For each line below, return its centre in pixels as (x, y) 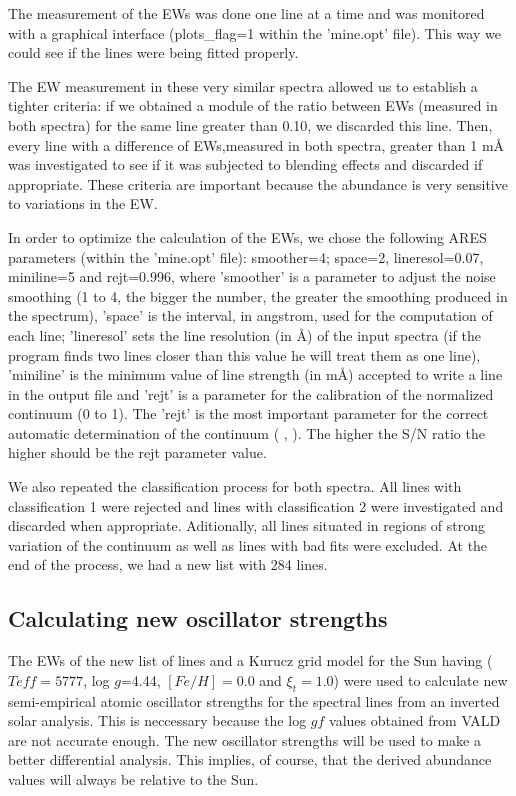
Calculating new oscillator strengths (198, 618)
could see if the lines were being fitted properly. (153, 52)
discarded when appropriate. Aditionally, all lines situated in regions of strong (247, 525)
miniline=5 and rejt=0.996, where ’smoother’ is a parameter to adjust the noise (252, 276)
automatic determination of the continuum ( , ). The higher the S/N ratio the (246, 432)
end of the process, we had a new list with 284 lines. (168, 564)
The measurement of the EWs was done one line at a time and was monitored (246, 13)
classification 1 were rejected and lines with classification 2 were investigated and (256, 505)
